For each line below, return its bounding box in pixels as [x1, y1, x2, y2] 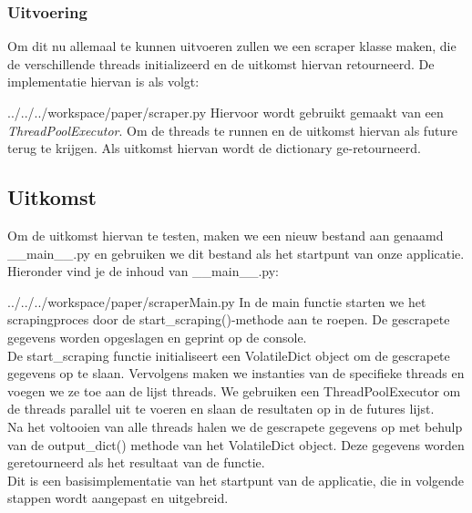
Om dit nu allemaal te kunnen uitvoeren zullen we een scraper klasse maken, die [7, 36, 457, 56]
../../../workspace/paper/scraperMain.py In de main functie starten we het [7, 292, 426, 311]
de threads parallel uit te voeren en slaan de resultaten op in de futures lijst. [7, 399, 435, 418]
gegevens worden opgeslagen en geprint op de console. [7, 327, 307, 346]
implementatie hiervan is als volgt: [7, 72, 200, 91]
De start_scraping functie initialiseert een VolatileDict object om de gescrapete [7, 345, 450, 364]
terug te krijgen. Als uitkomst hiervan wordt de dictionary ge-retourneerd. [7, 139, 421, 158]
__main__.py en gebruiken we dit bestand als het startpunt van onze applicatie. [7, 243, 465, 262]
